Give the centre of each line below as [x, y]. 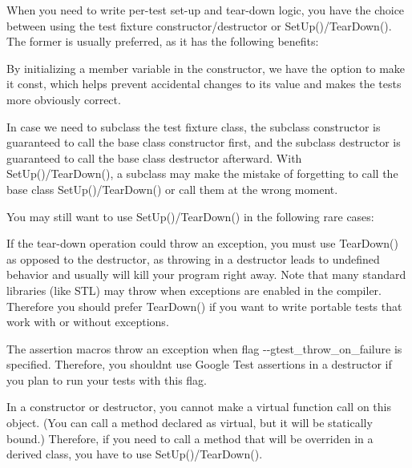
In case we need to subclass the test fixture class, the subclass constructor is [194, 126]
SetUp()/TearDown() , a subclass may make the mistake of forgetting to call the [202, 173]
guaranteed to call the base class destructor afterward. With [154, 157]
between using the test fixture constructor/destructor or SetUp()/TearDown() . [199, 25]
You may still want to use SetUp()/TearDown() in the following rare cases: [190, 216]
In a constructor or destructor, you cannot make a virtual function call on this [199, 407]
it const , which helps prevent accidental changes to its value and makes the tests [204, 84]
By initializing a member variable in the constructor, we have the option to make [206, 68]
